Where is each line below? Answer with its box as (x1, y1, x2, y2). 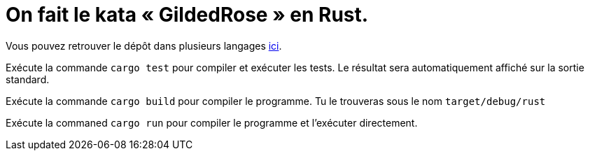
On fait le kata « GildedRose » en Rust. (6, 3, 369, 27)
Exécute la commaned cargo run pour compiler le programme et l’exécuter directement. (6, 116, 418, 129)
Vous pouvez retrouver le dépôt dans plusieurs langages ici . (6, 39, 282, 52)
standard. (6, 73, 50, 85)
